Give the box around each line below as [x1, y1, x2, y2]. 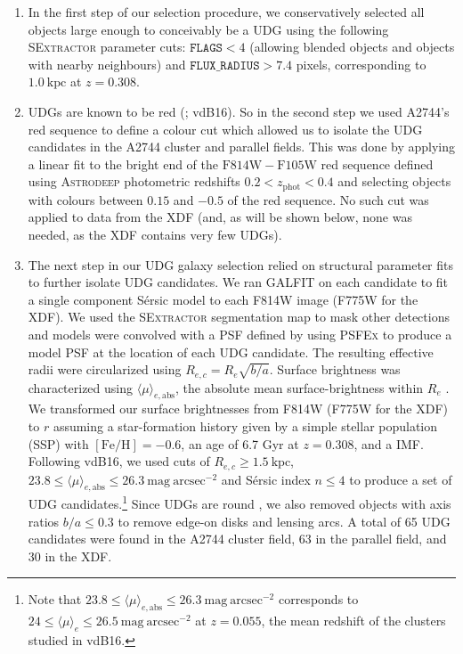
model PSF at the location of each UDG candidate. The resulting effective [28, 342, 434, 361]
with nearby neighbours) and [28, 54, 186, 73]
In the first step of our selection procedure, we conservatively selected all [28, 3, 425, 20]
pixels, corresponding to [296, 54, 426, 73]
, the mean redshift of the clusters [261, 611, 446, 630]
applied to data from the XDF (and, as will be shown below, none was [28, 208, 412, 226]
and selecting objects [337, 172, 451, 191]
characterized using [28, 378, 134, 396]
